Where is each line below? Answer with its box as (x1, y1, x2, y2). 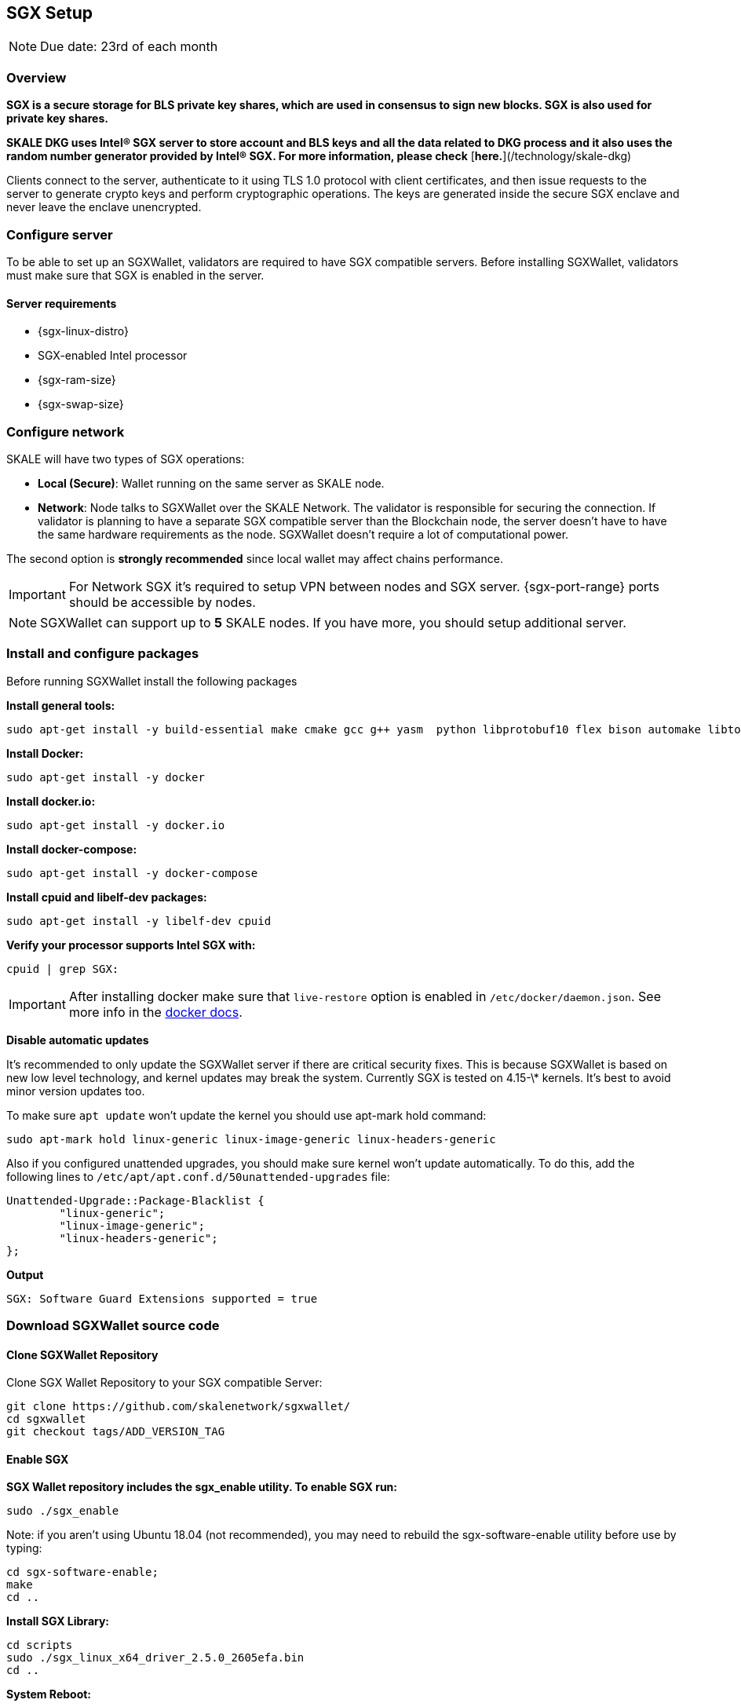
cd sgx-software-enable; (6, 1566, 159, 1579)
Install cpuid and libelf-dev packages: (6, 890, 207, 904)
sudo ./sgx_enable (6, 1504, 119, 1518)
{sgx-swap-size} (38, 397, 124, 411)
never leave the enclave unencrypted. (6, 200, 202, 214)
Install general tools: (6, 698, 115, 712)
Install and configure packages (6, 645, 199, 662)
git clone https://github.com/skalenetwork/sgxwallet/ (6, 1400, 351, 1413)
